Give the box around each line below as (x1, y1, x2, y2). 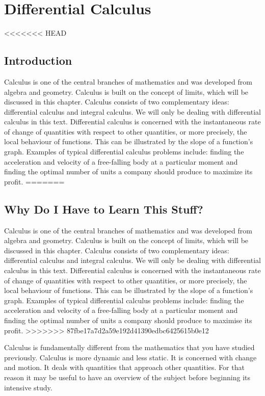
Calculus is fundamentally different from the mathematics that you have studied (4, 342, 255, 353)
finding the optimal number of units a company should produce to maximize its (4, 166, 253, 177)
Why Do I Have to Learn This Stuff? (4, 201, 203, 217)
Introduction (4, 52, 72, 68)
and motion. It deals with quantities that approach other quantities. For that (4, 362, 245, 373)
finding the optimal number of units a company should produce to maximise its (4, 315, 252, 325)
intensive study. (4, 382, 52, 392)
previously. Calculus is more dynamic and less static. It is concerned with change (4, 352, 257, 362)
